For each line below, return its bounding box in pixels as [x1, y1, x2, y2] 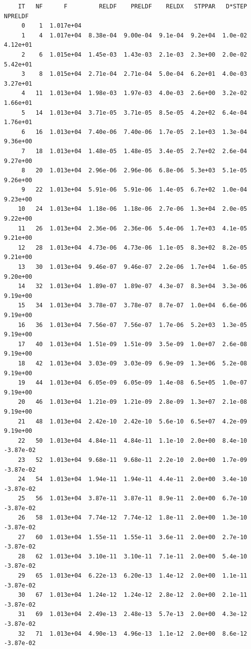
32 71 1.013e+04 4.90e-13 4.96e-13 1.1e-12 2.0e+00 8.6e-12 [18, 630, 247, 637]
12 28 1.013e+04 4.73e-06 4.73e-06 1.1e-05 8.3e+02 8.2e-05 [18, 244, 247, 251]
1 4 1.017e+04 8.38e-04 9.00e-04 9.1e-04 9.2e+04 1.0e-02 [21, 32, 247, 39]
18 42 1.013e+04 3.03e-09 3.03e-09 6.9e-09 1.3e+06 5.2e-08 [18, 359, 247, 367]
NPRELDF [4, 12, 29, 20]
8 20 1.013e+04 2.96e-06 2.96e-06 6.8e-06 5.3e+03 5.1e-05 [21, 167, 247, 174]
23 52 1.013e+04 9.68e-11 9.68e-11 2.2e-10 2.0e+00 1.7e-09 [18, 456, 247, 463]
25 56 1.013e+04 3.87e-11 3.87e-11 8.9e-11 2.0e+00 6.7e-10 [18, 495, 247, 502]
